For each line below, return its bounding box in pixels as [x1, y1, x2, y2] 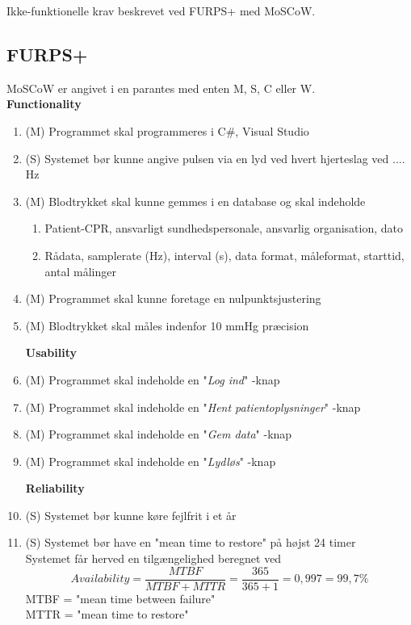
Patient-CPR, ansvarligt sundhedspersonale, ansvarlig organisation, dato [44, 220, 404, 237]
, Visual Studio [235, 122, 309, 139]
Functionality [6, 95, 82, 112]
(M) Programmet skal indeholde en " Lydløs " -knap [25, 452, 276, 469]
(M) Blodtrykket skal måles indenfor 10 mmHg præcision [25, 317, 309, 333]
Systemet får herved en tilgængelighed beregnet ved [25, 550, 282, 567]
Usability [25, 344, 78, 361]
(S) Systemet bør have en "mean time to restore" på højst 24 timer [25, 534, 356, 551]
